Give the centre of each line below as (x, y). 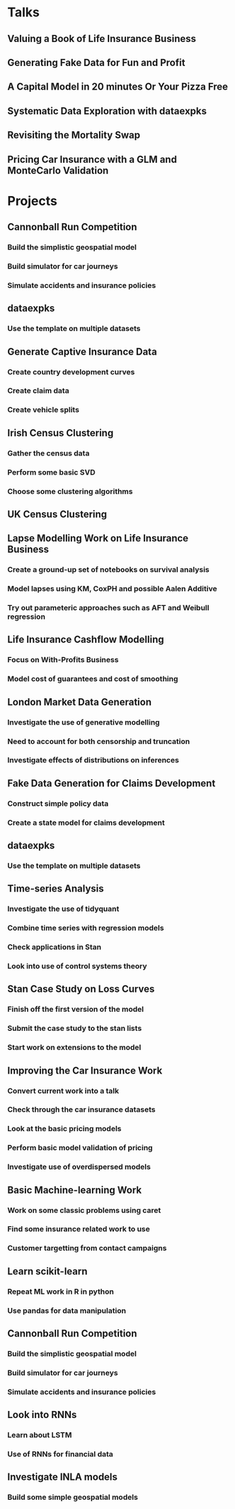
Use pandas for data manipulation (67, 1310)
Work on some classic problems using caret (84, 1210)
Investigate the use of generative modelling (84, 722)
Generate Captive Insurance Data (82, 351)
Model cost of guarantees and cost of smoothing (93, 679)
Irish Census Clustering (61, 433)
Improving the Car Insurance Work (85, 1070)
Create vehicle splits (44, 410)
